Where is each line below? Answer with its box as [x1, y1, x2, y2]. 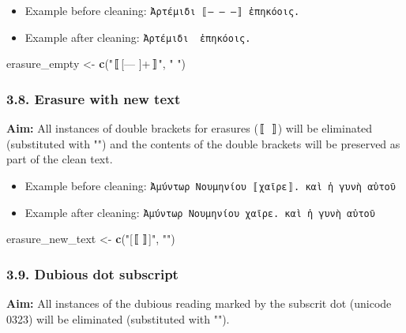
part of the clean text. [6, 151, 113, 167]
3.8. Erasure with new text [6, 88, 181, 108]
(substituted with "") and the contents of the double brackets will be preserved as [6, 135, 400, 152]
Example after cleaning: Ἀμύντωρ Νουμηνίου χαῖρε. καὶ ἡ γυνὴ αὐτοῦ [24, 204, 375, 220]
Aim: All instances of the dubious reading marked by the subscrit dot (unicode [6, 295, 392, 312]
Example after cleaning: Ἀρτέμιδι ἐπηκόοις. [24, 28, 251, 45]
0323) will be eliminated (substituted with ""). [6, 310, 230, 327]
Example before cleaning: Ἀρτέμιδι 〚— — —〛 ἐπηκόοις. [24, 2, 300, 18]
